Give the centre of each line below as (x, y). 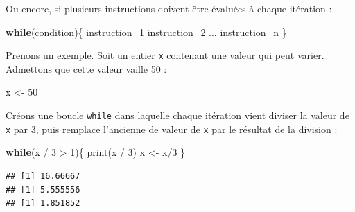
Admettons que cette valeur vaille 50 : (86, 68)
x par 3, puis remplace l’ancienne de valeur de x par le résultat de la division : (172, 129)
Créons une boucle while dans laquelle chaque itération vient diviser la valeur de (177, 115)
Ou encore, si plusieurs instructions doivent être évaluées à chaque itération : (169, 8)
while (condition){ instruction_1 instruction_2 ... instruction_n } (146, 32)
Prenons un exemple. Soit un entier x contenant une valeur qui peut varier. (165, 55)
